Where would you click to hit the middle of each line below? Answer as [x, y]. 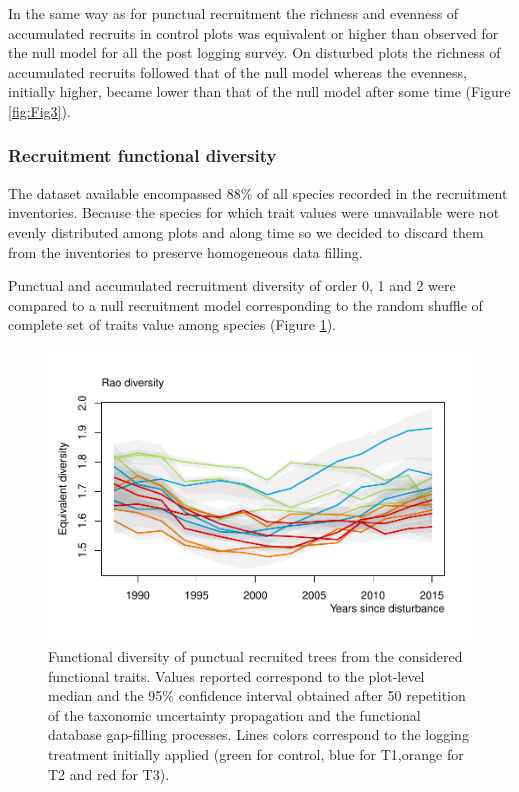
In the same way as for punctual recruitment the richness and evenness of [233, 13]
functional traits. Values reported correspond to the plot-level [236, 675]
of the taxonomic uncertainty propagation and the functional [234, 714]
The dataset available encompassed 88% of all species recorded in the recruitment [258, 192]
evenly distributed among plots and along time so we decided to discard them [246, 231]
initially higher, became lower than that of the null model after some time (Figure [259, 91]
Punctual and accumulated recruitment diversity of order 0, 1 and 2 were [232, 285]
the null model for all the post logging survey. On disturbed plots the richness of [254, 52]
